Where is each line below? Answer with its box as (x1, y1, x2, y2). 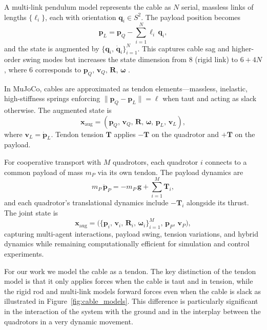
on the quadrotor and (151, 128, 219, 139)
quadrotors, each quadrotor (112, 157, 198, 167)
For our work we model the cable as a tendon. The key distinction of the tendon (4, 265, 256, 276)
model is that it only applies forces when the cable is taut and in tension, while (4, 276, 253, 286)
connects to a (205, 157, 247, 167)
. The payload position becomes (141, 11, 241, 22)
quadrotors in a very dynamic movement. (4, 316, 133, 326)
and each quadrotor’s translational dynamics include (4, 197, 169, 208)
